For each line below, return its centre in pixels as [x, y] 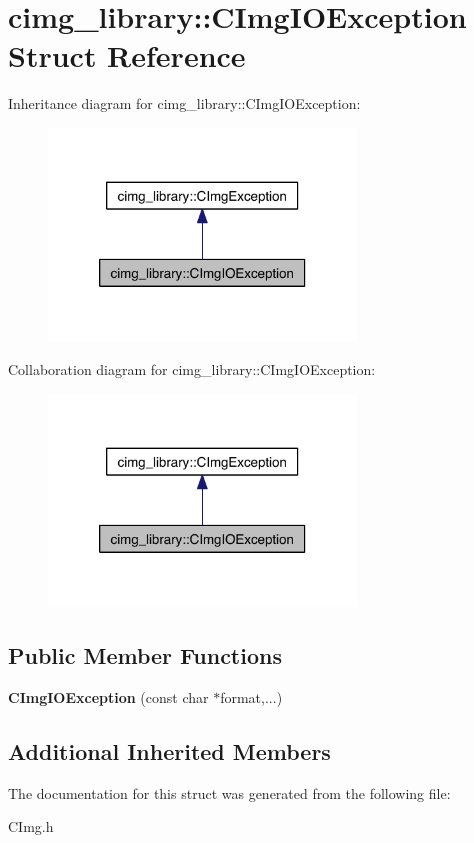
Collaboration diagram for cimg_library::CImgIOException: [192, 368]
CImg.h [31, 826]
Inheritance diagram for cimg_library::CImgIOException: [184, 103]
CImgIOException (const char [108, 696]
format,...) [251, 696]
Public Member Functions [145, 654]
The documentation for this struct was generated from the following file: [229, 792]
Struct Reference [127, 55]
